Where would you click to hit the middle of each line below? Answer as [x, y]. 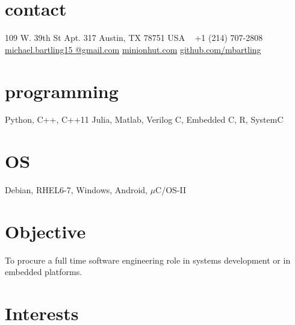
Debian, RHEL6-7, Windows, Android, [76, 190]
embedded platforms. [44, 272]
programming [62, 91]
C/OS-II [171, 190]
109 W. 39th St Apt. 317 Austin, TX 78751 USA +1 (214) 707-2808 [134, 38]
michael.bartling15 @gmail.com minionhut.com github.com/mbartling [133, 49]
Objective [45, 231]
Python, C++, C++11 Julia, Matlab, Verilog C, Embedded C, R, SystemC [144, 119]
